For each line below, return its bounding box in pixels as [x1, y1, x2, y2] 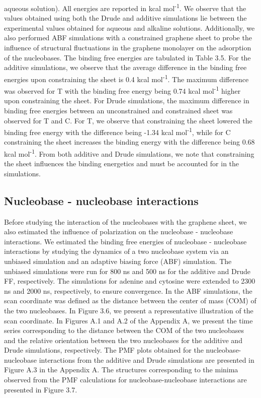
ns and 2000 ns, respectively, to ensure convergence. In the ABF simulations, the [4, 285, 252, 296]
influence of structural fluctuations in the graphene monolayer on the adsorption [4, 42, 251, 53]
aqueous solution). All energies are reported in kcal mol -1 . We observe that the [4, 2, 246, 13]
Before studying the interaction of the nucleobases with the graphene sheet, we [4, 216, 247, 227]
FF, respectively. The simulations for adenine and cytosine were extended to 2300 [4, 276, 255, 286]
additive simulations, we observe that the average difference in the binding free [4, 62, 247, 73]
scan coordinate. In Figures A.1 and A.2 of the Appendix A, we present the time [4, 315, 253, 325]
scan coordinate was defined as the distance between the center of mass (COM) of [4, 295, 256, 306]
